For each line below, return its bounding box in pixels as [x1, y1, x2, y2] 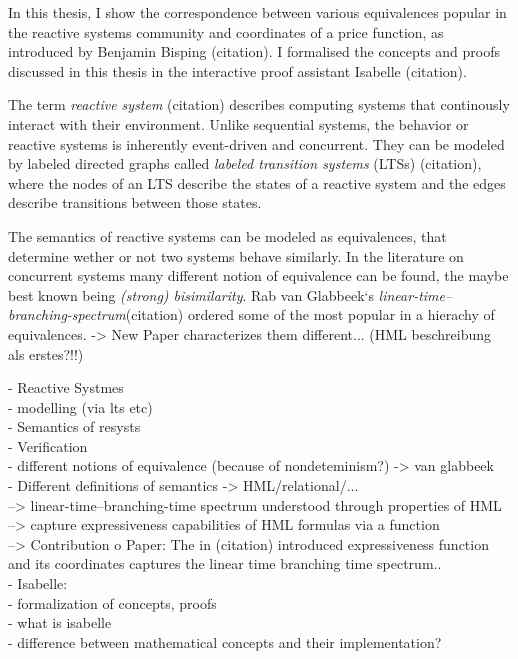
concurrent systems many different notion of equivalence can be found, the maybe [8, 265, 509, 286]
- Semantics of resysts [8, 416, 141, 437]
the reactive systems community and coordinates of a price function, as [8, 21, 444, 42]
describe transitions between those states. [8, 192, 262, 213]
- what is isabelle [8, 612, 112, 633]
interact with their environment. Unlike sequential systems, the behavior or [8, 113, 469, 134]
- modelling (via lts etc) [8, 396, 153, 417]
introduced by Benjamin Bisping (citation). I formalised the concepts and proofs [8, 41, 501, 62]
